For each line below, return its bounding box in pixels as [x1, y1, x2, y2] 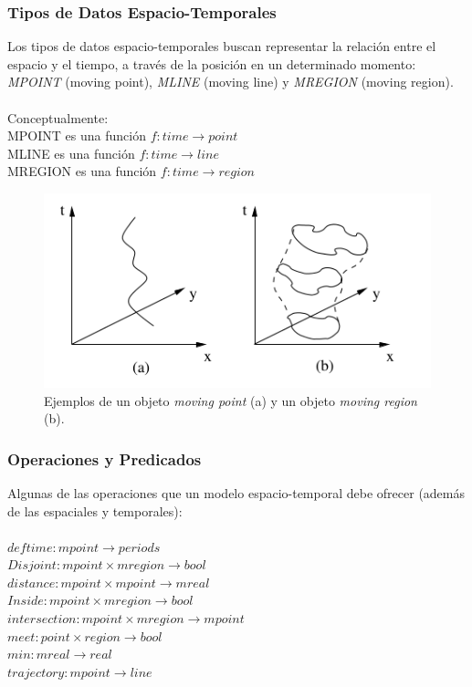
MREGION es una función [7, 161, 157, 181]
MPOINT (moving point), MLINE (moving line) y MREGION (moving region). [7, 72, 454, 91]
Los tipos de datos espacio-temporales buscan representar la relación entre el [7, 36, 436, 56]
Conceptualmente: [7, 108, 109, 127]
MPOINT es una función [7, 126, 146, 145]
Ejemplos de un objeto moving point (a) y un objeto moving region [44, 390, 417, 410]
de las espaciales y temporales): [7, 501, 183, 520]
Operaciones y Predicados [7, 447, 202, 470]
